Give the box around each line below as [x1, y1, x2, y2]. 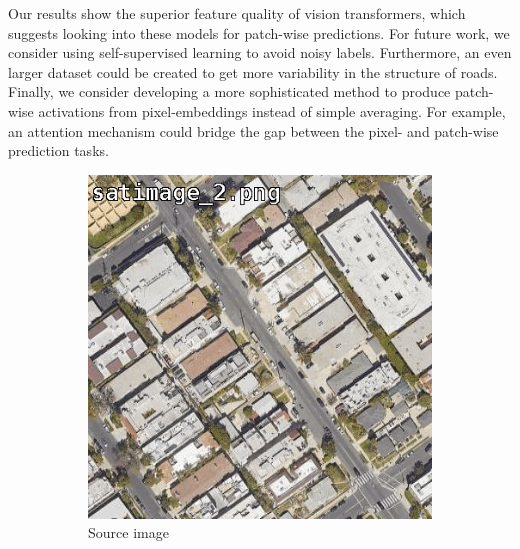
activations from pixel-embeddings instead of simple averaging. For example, [38, 100, 506, 121]
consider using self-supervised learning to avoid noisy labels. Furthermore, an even [8, 42, 512, 63]
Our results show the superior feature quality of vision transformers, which [8, 3, 466, 23]
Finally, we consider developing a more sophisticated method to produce [8, 81, 451, 102]
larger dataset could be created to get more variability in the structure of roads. [8, 61, 498, 82]
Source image [88, 522, 169, 543]
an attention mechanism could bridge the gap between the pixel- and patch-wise [8, 120, 499, 141]
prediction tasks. [8, 140, 109, 161]
